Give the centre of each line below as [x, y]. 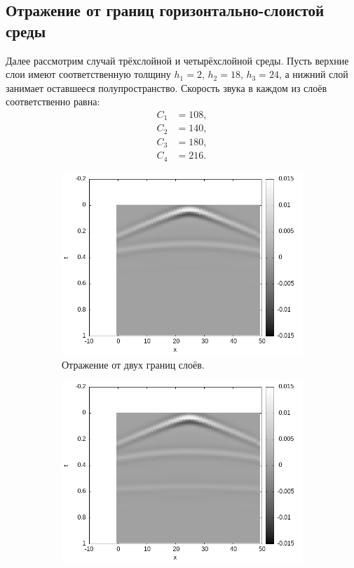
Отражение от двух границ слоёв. [133, 364]
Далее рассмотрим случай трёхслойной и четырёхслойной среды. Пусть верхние [177, 60]
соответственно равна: [53, 101]
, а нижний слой [313, 74]
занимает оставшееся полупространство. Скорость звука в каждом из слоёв [166, 87]
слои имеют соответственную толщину [88, 74]
